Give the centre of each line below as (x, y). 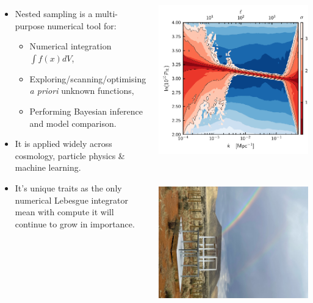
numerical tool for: (82, 25)
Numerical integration (70, 46)
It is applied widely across (63, 144)
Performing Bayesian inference (86, 111)
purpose (30, 25)
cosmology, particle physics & (70, 155)
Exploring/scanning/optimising (88, 78)
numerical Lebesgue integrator (71, 200)
